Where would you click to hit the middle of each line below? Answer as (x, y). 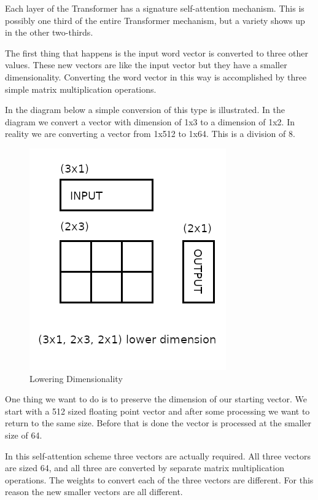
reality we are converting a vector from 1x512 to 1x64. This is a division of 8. (150, 134)
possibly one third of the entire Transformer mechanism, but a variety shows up (155, 20)
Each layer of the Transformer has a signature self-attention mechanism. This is (155, 8)
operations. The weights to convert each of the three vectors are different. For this (159, 479)
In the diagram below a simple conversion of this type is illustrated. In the (145, 110)
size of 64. (24, 435)
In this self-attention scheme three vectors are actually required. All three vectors (158, 455)
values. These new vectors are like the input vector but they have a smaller (146, 65)
